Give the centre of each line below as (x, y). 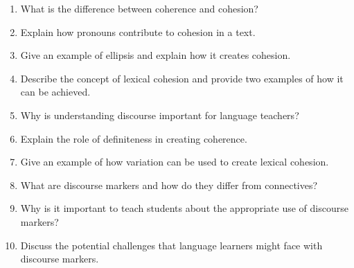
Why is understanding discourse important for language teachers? (160, 115)
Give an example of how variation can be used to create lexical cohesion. (175, 162)
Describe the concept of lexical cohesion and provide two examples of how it (182, 78)
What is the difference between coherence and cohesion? (139, 8)
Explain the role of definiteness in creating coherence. (134, 138)
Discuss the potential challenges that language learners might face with (171, 245)
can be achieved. (55, 92)
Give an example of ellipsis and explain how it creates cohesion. (156, 55)
